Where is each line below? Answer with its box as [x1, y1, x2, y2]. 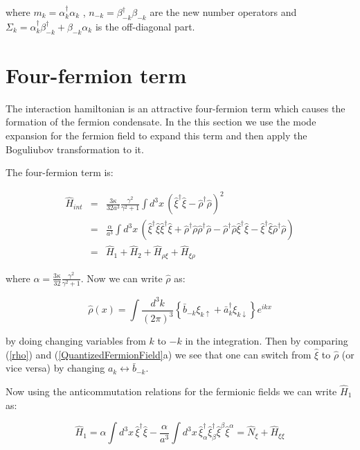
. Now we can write [80, 270, 163, 285]
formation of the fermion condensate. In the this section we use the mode [6, 114, 316, 129]
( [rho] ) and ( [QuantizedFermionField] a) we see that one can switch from [6, 347, 312, 361]
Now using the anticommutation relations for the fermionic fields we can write [6, 384, 337, 398]
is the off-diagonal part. [95, 19, 195, 33]
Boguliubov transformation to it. [6, 141, 144, 156]
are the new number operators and [150, 5, 297, 19]
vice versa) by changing [6, 361, 105, 375]
